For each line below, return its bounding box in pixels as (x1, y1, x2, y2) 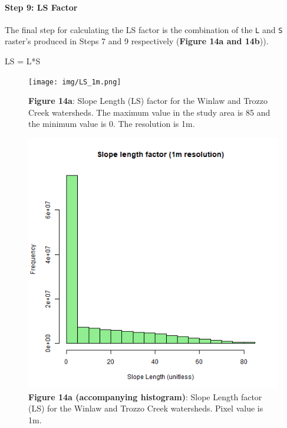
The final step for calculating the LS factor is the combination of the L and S (5, 23, 283, 35)
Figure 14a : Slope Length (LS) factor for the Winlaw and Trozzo (28, 94, 268, 107)
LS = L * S (5, 55, 41, 67)
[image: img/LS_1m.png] (28, 77, 121, 86)
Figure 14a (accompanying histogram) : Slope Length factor (28, 390, 262, 403)
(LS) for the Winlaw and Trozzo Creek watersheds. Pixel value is (28, 402, 263, 414)
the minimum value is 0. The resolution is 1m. (28, 117, 195, 130)
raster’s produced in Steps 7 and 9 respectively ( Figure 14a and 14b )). (5, 35, 269, 47)
